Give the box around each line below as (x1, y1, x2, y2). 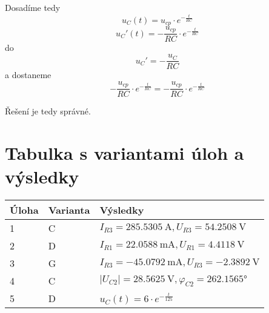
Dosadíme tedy (5, 1, 61, 13)
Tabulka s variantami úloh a (5, 140, 244, 165)
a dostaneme (5, 68, 51, 81)
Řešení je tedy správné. (5, 105, 91, 117)
